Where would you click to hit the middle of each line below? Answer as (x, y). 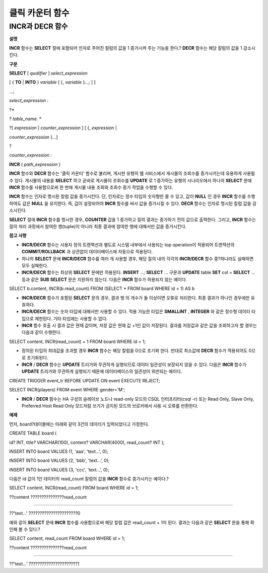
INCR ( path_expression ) (35, 164)
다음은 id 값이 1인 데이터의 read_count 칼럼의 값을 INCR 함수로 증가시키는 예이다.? (89, 479)
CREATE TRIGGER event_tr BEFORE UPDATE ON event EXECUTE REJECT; (85, 380)
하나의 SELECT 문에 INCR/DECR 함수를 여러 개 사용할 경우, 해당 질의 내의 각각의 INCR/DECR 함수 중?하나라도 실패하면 (138, 259)
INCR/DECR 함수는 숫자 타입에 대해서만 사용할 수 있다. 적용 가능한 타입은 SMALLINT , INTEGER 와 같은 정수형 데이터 (136, 312)
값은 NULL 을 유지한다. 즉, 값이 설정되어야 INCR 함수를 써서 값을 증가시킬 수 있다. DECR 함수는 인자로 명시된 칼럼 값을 (137, 203)
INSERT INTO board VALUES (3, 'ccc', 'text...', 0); (59, 470)
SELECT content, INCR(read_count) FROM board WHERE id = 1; (74, 488)
